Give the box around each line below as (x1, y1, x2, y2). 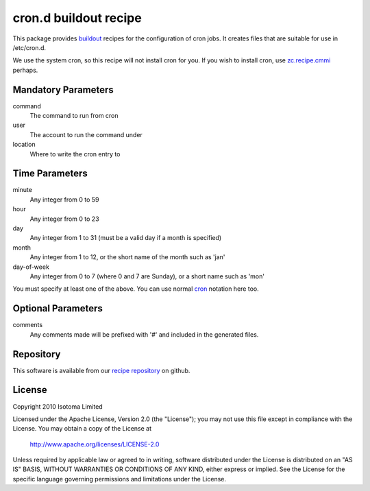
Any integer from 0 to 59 (29, 195, 99, 204)
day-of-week (12, 263, 49, 271)
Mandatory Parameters (12, 84, 114, 95)
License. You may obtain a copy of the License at (12, 424, 152, 433)
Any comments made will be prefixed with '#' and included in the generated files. (29, 330, 259, 339)
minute (12, 186, 32, 194)
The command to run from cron (29, 112, 119, 120)
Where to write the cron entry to (29, 149, 121, 158)
